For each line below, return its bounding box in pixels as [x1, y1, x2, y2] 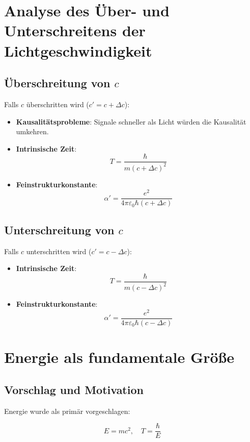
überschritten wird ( [26, 99, 89, 109]
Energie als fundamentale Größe [4, 347, 235, 367]
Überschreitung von [4, 75, 110, 91]
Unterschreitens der [4, 20, 146, 41]
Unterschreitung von [4, 222, 115, 237]
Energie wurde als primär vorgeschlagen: [4, 405, 130, 416]
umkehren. [16, 126, 49, 137]
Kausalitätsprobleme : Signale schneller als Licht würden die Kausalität [16, 116, 246, 127]
